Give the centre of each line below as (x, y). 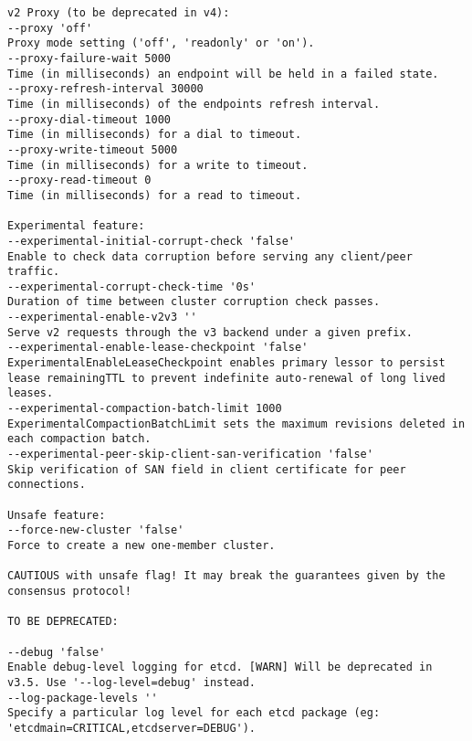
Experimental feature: (76, 226)
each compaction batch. (79, 439)
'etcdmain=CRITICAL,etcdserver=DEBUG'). (132, 728)
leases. (31, 393)
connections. (47, 485)
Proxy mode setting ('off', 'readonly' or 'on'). (161, 43)
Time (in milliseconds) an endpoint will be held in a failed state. (223, 74)
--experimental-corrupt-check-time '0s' (132, 286)
